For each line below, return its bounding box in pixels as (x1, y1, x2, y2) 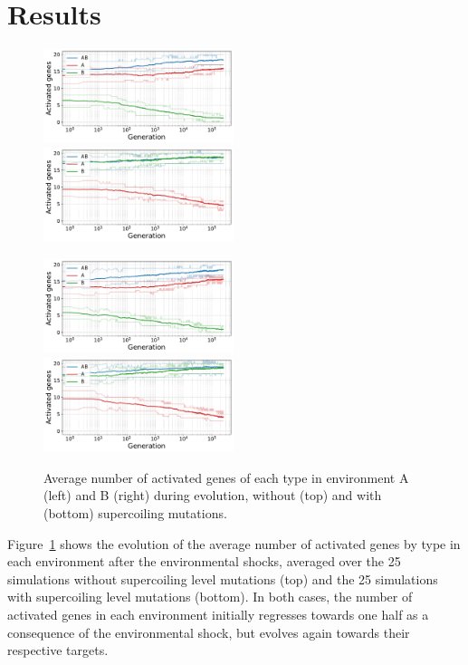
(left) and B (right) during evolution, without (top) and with (43, 486, 382, 505)
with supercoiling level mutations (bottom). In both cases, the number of (7, 587, 413, 606)
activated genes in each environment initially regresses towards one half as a (7, 604, 429, 623)
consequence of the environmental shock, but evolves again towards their (7, 622, 410, 641)
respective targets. (7, 641, 109, 660)
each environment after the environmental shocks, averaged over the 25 (7, 552, 401, 571)
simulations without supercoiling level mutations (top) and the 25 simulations (7, 569, 438, 588)
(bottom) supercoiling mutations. (43, 503, 227, 522)
